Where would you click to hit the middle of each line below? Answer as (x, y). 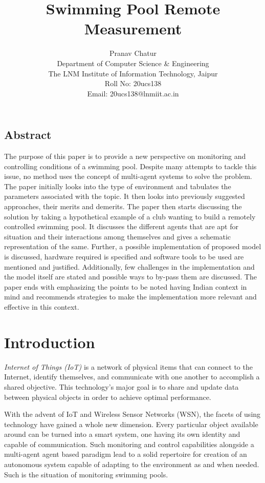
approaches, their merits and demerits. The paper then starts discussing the (123, 206)
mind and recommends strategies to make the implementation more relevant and (130, 297)
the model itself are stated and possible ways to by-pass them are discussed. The (130, 277)
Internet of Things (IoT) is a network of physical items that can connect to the (128, 366)
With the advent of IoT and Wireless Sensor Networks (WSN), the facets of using (132, 414)
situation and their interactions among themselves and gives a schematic (118, 236)
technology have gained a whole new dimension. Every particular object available (131, 424)
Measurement (133, 28)
